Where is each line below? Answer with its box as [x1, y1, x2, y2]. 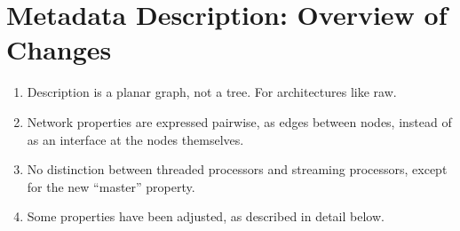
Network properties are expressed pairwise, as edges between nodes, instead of [27, 112, 452, 131]
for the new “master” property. [27, 177, 195, 195]
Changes [6, 31, 112, 68]
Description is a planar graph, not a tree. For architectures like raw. [27, 83, 397, 101]
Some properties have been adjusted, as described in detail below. [27, 207, 385, 226]
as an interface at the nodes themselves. [27, 130, 244, 148]
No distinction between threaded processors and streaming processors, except [27, 160, 448, 179]
